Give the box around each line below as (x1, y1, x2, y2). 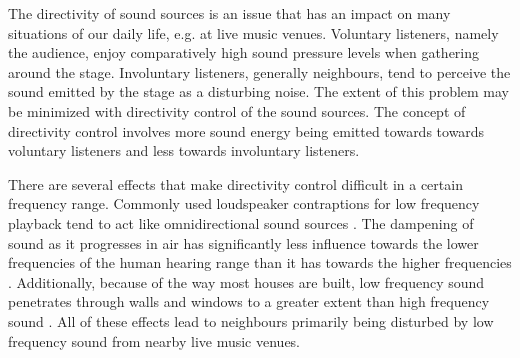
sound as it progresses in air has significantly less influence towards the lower (8, 232, 479, 253)
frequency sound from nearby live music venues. (8, 330, 301, 351)
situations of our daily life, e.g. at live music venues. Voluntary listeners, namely (8, 22, 499, 43)
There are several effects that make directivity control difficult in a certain (8, 173, 463, 194)
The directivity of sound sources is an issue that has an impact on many (8, 3, 451, 23)
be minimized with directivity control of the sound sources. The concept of (8, 100, 466, 121)
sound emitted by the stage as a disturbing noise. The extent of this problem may (8, 81, 510, 102)
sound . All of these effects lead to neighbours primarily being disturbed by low (8, 310, 494, 331)
